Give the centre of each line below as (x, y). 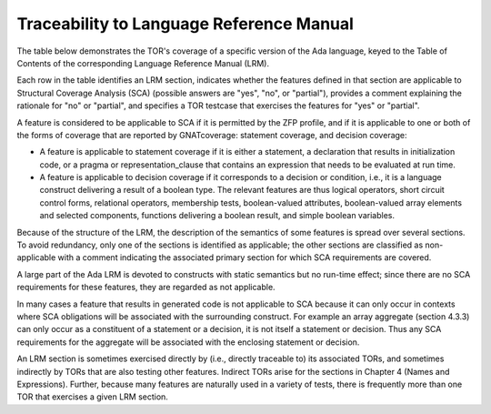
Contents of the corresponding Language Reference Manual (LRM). (143, 63)
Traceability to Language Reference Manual (185, 24)
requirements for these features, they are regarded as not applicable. (146, 288)
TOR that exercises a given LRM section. (92, 397)
